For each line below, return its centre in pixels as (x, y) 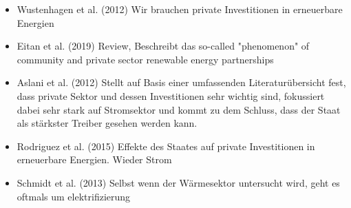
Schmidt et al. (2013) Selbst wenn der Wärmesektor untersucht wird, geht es (178, 182)
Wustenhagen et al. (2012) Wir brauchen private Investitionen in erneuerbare (180, 9)
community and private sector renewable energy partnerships (145, 59)
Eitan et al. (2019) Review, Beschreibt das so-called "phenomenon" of (163, 46)
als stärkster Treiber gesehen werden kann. (107, 123)
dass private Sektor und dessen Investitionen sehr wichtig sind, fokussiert (171, 95)
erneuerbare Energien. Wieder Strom (94, 159)
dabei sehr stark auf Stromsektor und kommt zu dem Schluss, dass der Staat (179, 109)
